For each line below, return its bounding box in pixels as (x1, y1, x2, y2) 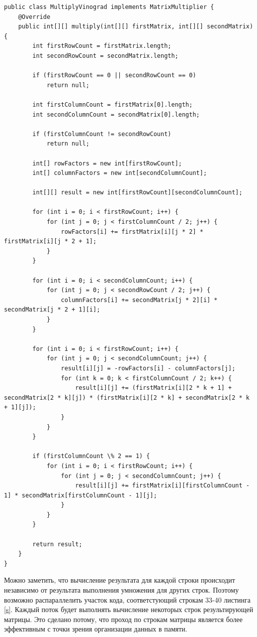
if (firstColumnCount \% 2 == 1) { (32, 453, 150, 460)
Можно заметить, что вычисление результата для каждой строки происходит (4, 575, 235, 585)
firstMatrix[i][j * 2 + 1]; (4, 238, 97, 245)
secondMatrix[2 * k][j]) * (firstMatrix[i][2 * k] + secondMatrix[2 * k (4, 394, 250, 401)
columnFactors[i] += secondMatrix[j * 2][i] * (61, 296, 218, 304)
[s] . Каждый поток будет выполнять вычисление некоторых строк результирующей (4, 604, 254, 615)
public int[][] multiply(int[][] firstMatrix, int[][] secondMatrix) (18, 23, 254, 30)
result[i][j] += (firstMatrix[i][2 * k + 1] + (75, 384, 232, 392)
